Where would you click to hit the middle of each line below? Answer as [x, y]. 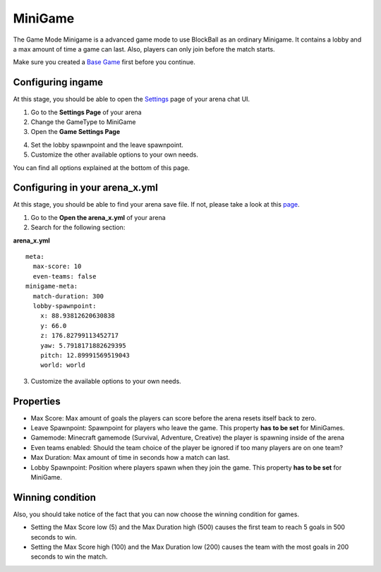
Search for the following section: [78, 227]
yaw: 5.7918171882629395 [83, 345]
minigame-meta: [52, 286]
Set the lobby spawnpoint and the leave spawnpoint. [107, 145]
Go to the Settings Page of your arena [86, 112]
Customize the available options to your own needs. [106, 381]
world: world [62, 365]
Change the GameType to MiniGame [83, 122]
